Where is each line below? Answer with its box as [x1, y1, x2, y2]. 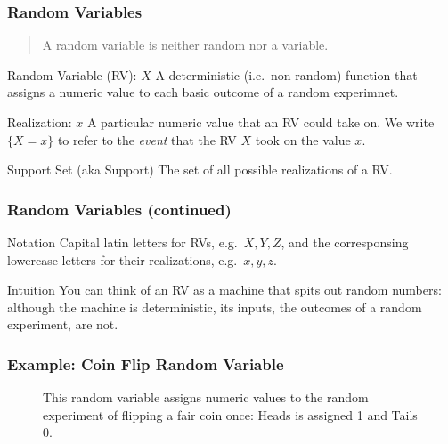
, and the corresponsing [281, 233, 409, 251]
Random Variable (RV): [7, 65, 137, 84]
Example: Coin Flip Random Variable [7, 352, 284, 375]
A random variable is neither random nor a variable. [42, 36, 329, 54]
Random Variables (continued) [7, 198, 232, 220]
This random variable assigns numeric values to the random [43, 388, 369, 407]
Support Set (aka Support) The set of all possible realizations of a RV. [7, 160, 393, 179]
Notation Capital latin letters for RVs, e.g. [7, 233, 238, 251]
